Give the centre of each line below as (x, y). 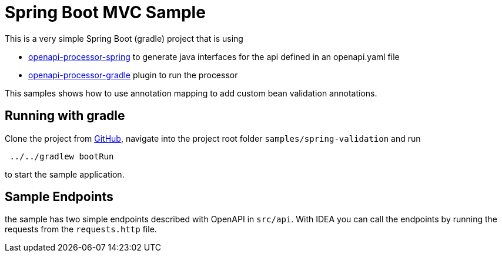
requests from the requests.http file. (81, 229)
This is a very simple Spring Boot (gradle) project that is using (124, 38)
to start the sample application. (65, 174)
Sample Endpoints (59, 197)
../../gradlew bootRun (62, 156)
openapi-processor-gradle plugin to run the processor (133, 75)
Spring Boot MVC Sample (105, 12)
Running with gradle (65, 116)
